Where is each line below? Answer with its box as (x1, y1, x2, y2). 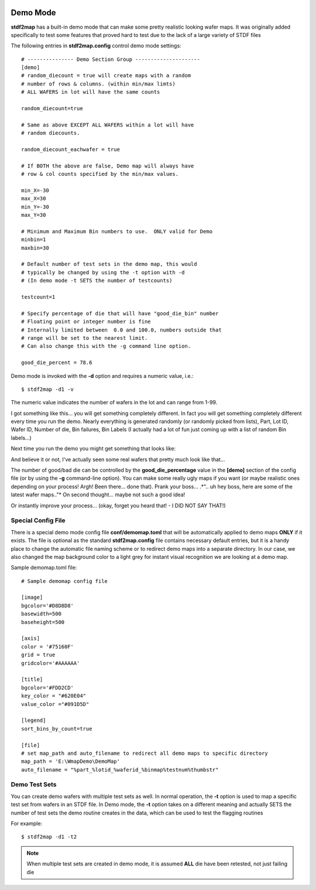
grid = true (21, 652, 56, 659)
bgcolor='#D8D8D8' (21, 602, 74, 609)
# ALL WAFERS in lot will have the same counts (21, 88, 160, 96)
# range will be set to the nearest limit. (21, 335, 148, 341)
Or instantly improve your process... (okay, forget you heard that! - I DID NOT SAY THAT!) (11, 502, 226, 509)
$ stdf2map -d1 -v (21, 386, 74, 393)
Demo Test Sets (11, 780, 57, 789)
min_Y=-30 (21, 203, 49, 210)
